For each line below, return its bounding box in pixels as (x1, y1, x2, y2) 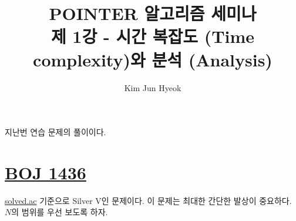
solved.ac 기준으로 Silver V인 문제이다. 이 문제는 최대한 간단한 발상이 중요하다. (5, 194, 292, 206)
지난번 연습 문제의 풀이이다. (5, 126, 106, 138)
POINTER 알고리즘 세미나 (49, 1, 257, 25)
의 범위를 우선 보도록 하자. (11, 206, 108, 218)
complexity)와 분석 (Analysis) (33, 47, 273, 71)
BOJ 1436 (5, 160, 86, 184)
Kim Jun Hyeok (124, 81, 181, 93)
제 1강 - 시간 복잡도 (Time (51, 24, 255, 48)
